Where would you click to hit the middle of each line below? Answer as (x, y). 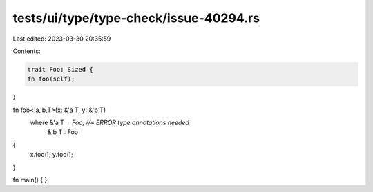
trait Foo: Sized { (60, 69)
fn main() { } (30, 180)
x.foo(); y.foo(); (51, 155)
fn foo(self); (51, 79)
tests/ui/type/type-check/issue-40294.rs (136, 18)
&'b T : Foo (63, 132)
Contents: (27, 51)
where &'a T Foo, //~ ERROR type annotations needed (110, 123)
